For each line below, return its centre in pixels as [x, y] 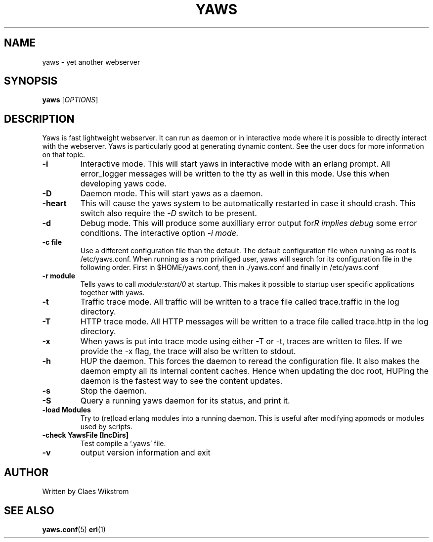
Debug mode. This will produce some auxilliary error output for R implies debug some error [249, 223]
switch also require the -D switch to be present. [169, 213]
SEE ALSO [29, 510]
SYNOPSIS [31, 81]
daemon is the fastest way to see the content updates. [181, 381]
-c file [52, 242]
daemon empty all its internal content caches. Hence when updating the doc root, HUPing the [255, 371]
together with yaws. [112, 293]
